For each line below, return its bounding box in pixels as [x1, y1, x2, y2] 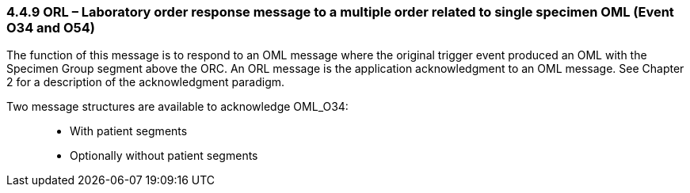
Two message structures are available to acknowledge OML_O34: [6, 100, 349, 114]
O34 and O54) [6, 20, 95, 36]
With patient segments [70, 124, 188, 138]
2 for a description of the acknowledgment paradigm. [6, 75, 285, 89]
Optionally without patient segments [70, 149, 258, 163]
